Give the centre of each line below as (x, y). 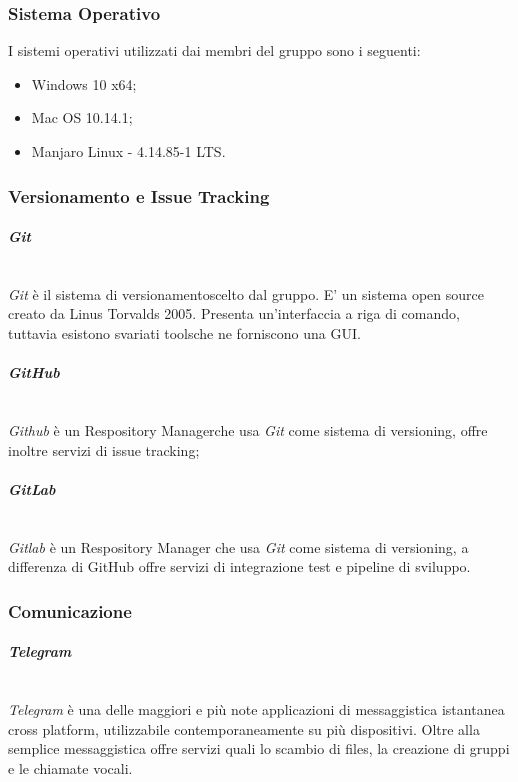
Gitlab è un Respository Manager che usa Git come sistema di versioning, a (238, 546)
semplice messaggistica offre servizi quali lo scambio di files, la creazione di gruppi (259, 748)
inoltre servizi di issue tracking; (104, 449)
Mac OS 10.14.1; (82, 117)
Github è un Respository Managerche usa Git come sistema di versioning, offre (248, 430)
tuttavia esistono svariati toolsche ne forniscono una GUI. (184, 333)
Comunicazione (70, 610)
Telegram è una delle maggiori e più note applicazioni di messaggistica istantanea (256, 709)
